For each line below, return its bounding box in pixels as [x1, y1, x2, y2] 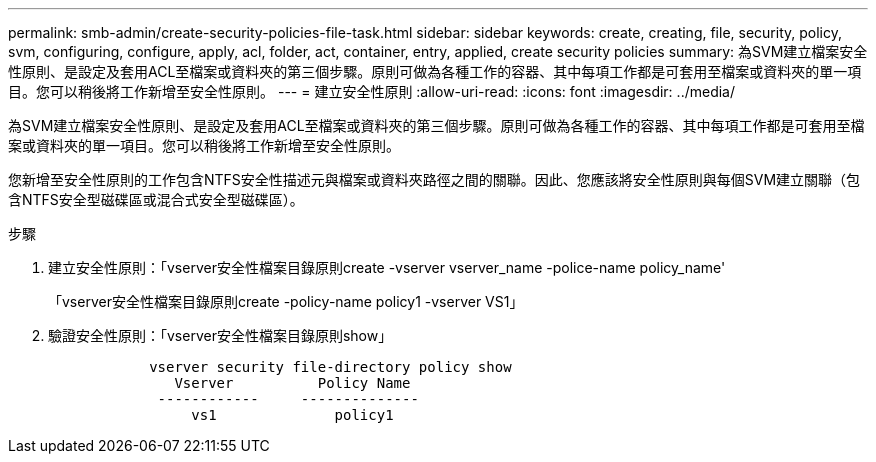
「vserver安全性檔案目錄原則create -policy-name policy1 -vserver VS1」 [48, 293, 524, 310]
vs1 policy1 [191, 407, 394, 423]
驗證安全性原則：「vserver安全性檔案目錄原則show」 [48, 327, 393, 344]
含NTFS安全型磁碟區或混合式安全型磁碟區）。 [8, 191, 304, 208]
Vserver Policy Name [174, 375, 411, 391]
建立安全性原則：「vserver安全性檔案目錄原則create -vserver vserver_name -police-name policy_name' [48, 259, 726, 276]
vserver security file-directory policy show [149, 359, 512, 375]
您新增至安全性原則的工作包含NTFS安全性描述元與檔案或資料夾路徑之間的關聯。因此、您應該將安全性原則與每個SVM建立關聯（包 [8, 171, 861, 188]
